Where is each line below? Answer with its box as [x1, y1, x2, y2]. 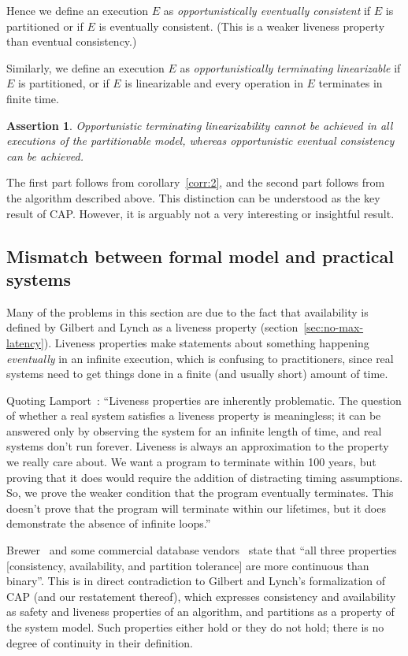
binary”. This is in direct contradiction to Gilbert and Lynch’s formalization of [6, 573, 386, 589]
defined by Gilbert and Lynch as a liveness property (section [6, 319, 299, 335]
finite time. [6, 90, 59, 106]
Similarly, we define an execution [6, 59, 165, 76]
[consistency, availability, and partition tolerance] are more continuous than [6, 557, 369, 573]
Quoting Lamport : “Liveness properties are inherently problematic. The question [6, 391, 402, 408]
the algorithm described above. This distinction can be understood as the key [6, 189, 380, 206]
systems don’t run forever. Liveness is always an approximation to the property [6, 438, 389, 454]
